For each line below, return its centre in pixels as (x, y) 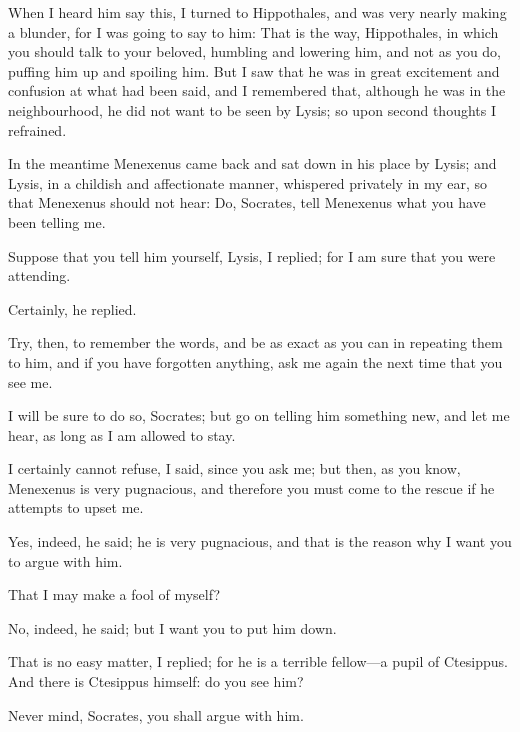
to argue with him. (65, 560)
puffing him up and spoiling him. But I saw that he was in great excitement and (254, 70)
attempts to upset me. (76, 507)
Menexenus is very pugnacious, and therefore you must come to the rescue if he (251, 487)
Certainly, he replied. (72, 308)
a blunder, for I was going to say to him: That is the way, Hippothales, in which (253, 31)
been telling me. (57, 221)
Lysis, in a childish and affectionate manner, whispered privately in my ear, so (248, 182)
